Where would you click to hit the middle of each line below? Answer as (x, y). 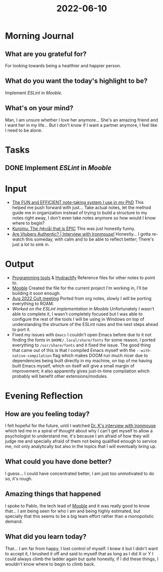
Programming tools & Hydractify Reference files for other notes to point (83, 278)
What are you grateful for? (46, 54)
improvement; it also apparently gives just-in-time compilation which (81, 371)
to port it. (21, 329)
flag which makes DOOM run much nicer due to (100, 356)
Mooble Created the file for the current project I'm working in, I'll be (80, 288)
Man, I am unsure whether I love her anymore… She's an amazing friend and (81, 120)
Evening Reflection (44, 396)
